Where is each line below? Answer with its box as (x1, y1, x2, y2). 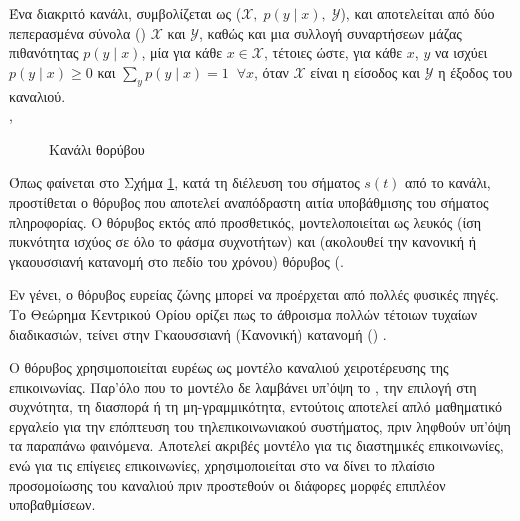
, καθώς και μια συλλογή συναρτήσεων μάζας (198, 22, 462, 43)
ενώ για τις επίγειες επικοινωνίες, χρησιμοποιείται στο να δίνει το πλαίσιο (9, 455, 435, 476)
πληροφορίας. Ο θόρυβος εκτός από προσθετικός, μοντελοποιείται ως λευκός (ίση (9, 211, 482, 232)
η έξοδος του (438, 61, 513, 82)
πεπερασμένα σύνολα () (9, 22, 146, 43)
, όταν (253, 61, 289, 82)
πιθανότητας (9, 42, 79, 63)
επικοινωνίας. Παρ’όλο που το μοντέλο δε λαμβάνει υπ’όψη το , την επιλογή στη (9, 376, 477, 397)
